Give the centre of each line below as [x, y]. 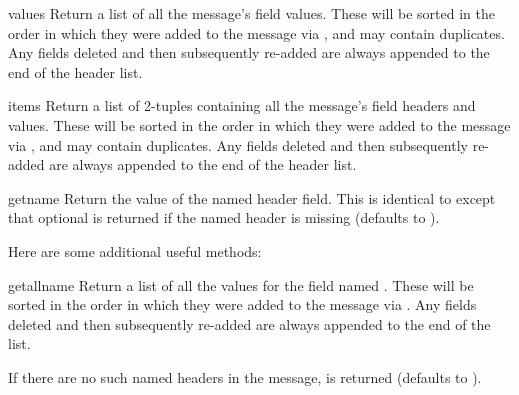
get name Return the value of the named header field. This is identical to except [252, 197]
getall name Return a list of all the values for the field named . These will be [241, 284]
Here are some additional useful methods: [135, 250]
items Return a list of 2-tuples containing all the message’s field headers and [242, 105]
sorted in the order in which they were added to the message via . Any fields [242, 304]
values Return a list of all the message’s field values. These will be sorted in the [251, 13]
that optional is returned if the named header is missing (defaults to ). [224, 217]
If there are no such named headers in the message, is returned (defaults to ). [245, 376]
